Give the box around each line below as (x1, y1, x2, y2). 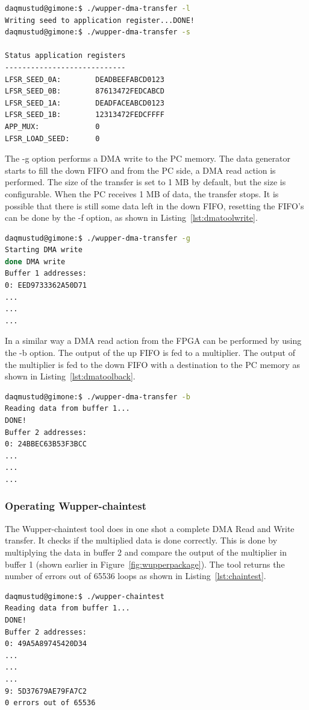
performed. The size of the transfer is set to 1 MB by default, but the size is (5, 176, 286, 188)
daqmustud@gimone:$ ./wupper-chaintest (5, 592, 164, 601)
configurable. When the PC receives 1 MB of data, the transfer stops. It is (5, 187, 279, 200)
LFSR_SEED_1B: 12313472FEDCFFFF (5, 110, 164, 119)
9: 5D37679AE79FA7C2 (5, 686, 87, 696)
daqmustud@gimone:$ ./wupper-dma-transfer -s (5, 28, 190, 37)
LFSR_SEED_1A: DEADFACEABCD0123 (5, 98, 164, 107)
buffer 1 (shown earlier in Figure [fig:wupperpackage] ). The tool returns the (5, 557, 285, 570)
